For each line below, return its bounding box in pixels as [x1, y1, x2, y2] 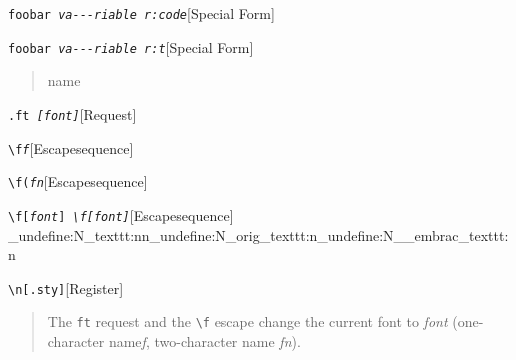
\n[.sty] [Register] [8, 277, 124, 298]
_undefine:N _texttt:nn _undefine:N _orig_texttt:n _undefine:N [8, 224, 394, 245]
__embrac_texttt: [393, 224, 509, 245]
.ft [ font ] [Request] [8, 103, 137, 124]
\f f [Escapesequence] [8, 137, 134, 158]
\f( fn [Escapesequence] [8, 171, 148, 192]
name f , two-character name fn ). [108, 331, 301, 352]
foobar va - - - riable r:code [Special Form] [8, 3, 275, 23]
